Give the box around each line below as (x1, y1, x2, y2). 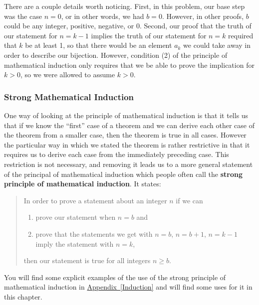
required (228, 30, 254, 40)
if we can (176, 195, 203, 205)
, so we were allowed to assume (20, 69, 115, 80)
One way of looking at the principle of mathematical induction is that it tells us (4, 110, 249, 120)
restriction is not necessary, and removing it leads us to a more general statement (4, 158, 253, 169)
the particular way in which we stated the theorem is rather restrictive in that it (4, 139, 250, 150)
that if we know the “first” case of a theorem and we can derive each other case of (4, 120, 255, 130)
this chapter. (4, 291, 42, 302)
